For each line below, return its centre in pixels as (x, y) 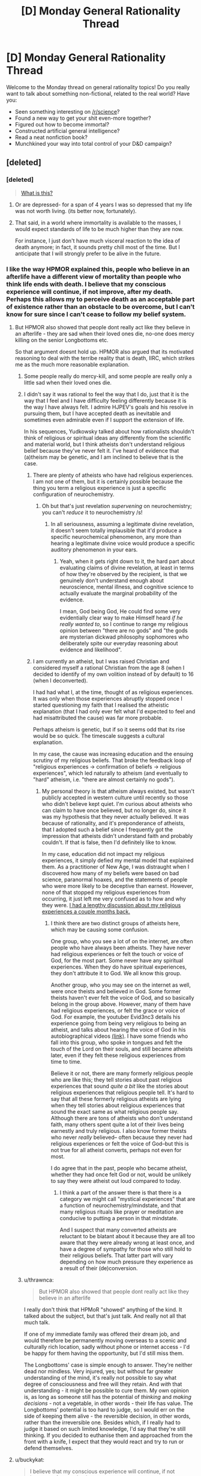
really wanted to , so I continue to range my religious (124, 624)
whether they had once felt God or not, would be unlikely (121, 1174)
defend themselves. (48, 1448)
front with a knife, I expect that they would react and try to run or (104, 1441)
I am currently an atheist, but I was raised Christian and (101, 661)
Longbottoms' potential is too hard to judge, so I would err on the (104, 1409)
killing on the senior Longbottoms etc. (61, 340)
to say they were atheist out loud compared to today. (116, 1180)
